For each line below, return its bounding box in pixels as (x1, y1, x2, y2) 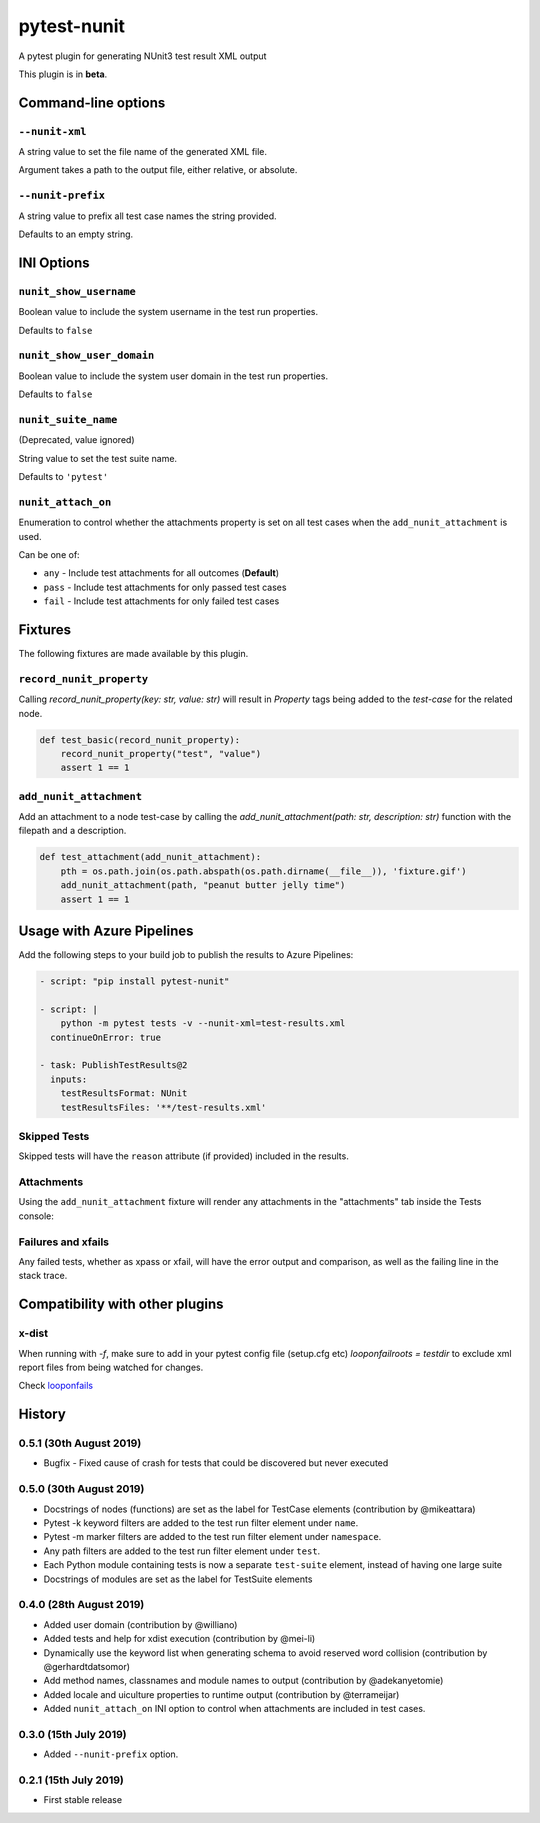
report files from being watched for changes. (18, 1361, 204, 1373)
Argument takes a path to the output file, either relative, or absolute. (18, 164, 298, 176)
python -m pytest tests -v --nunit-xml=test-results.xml (60, 1018, 346, 1029)
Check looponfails (18, 1380, 94, 1392)
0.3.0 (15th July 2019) (18, 1727, 127, 1741)
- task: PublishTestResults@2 (39, 1060, 188, 1071)
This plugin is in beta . (18, 68, 108, 80)
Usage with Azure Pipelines (18, 923, 194, 939)
